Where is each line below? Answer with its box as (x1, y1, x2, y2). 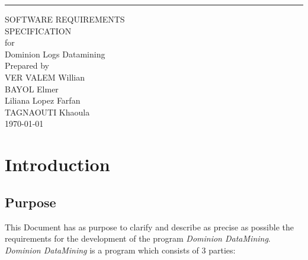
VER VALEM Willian (5, 70, 85, 83)
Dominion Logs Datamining (5, 47, 105, 60)
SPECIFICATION (5, 24, 72, 37)
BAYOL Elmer (5, 82, 59, 95)
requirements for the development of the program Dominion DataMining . (5, 232, 271, 245)
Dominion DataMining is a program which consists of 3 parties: (5, 243, 236, 256)
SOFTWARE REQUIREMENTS (5, 13, 125, 25)
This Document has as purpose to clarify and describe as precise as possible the (5, 220, 294, 233)
